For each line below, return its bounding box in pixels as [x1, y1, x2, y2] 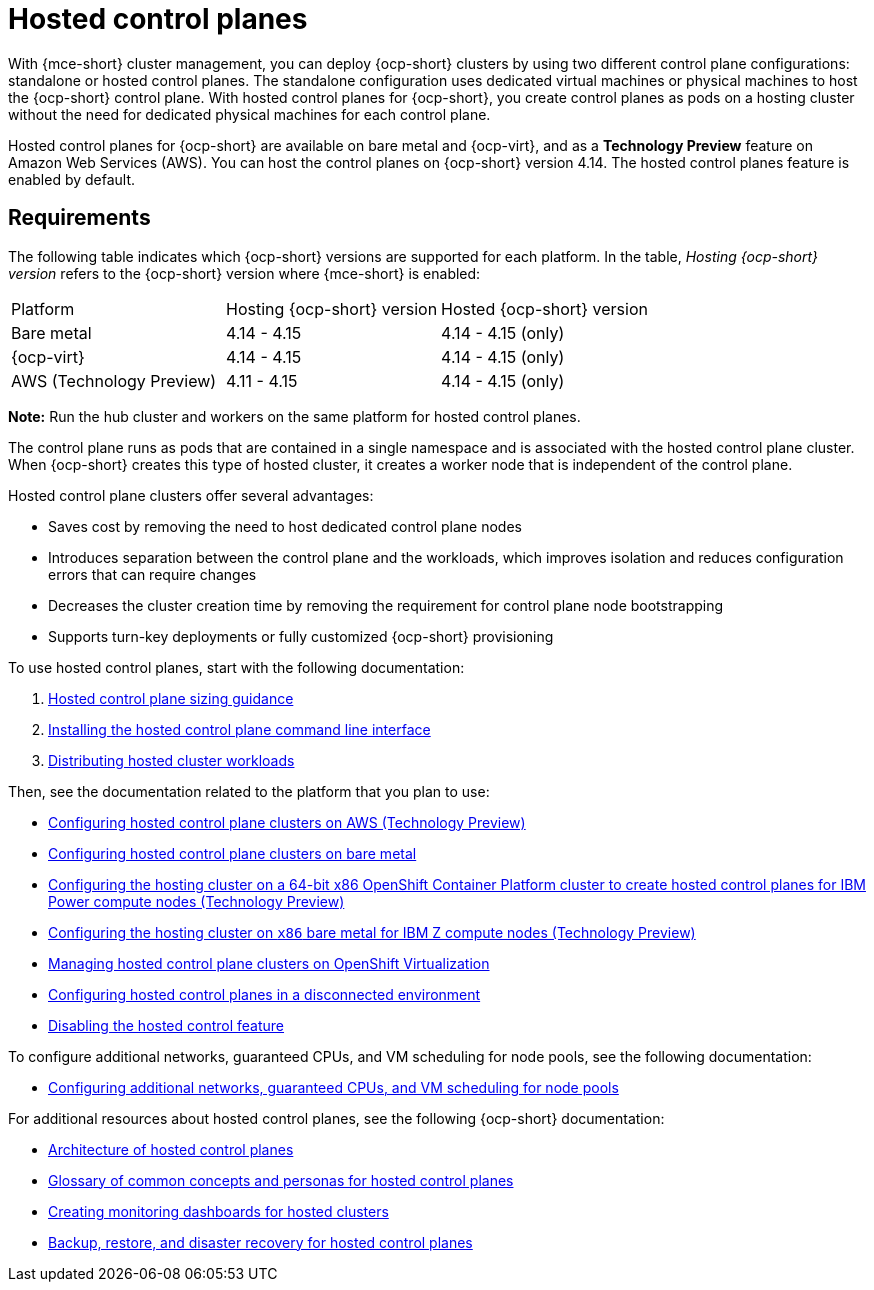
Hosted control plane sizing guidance [48, 689, 294, 707]
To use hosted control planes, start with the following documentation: [8, 658, 465, 676]
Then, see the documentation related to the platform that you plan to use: [8, 782, 490, 800]
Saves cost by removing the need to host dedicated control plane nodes [48, 517, 522, 535]
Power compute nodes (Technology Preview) [48, 892, 345, 910]
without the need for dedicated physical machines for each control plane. [8, 105, 491, 123]
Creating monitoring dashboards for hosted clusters [48, 1202, 389, 1220]
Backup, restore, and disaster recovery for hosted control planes [48, 1233, 473, 1251]
